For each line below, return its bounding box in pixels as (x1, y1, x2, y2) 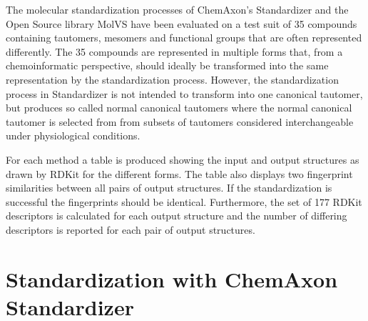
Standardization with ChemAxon (6, 264, 338, 293)
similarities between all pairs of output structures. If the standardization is (6, 180, 332, 195)
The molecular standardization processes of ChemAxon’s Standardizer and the (6, 2, 349, 16)
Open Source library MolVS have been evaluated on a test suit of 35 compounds (6, 16, 357, 31)
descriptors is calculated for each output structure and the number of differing (6, 208, 347, 223)
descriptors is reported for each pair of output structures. (6, 222, 255, 237)
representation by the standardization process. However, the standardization (6, 71, 339, 87)
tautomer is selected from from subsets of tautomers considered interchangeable (6, 114, 354, 129)
